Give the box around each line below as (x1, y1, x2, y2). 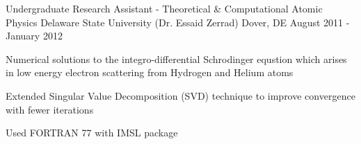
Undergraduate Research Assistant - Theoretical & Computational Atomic (6, 1, 323, 15)
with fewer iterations (6, 102, 94, 116)
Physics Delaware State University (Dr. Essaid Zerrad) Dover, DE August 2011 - (6, 15, 350, 29)
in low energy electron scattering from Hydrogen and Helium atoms (6, 65, 294, 80)
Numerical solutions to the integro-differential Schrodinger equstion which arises (6, 51, 347, 66)
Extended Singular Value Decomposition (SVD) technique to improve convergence (6, 88, 355, 102)
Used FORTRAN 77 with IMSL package (6, 125, 178, 140)
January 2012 (6, 28, 63, 43)
